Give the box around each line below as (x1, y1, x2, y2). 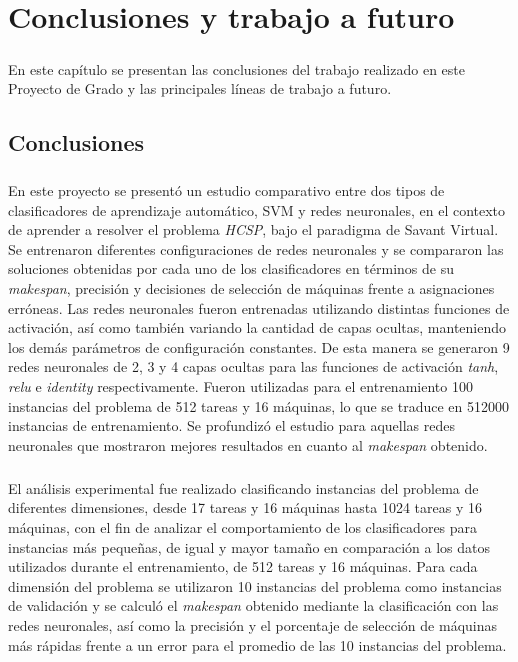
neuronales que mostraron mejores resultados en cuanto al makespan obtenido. (8, 434, 488, 455)
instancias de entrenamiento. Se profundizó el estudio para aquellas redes (8, 415, 455, 436)
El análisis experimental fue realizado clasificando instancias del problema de (8, 477, 479, 498)
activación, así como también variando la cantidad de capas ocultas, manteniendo (8, 317, 507, 338)
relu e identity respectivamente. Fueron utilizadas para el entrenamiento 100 (8, 376, 473, 397)
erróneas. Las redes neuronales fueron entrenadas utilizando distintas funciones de (8, 297, 510, 318)
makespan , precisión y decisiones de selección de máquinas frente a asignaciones (8, 278, 495, 299)
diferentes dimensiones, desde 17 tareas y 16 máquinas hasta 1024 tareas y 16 (8, 497, 482, 518)
